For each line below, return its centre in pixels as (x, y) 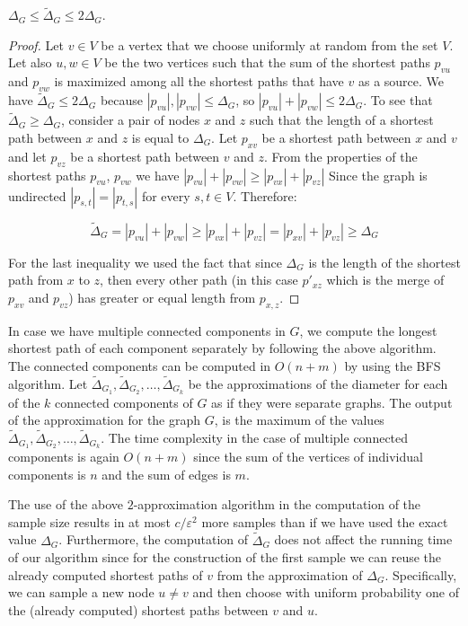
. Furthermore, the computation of (154, 539)
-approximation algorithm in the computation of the (277, 504)
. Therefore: (265, 195)
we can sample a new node (81, 592)
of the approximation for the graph (105, 420)
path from (36, 280)
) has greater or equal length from (162, 298)
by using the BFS (393, 366)
